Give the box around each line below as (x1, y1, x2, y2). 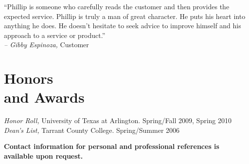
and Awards (4, 87, 85, 107)
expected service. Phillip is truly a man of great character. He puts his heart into (4, 11, 246, 21)
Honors (4, 68, 53, 88)
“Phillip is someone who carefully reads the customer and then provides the (4, 1, 230, 11)
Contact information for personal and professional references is (4, 141, 219, 151)
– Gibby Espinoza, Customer (4, 39, 89, 50)
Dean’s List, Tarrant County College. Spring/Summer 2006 (4, 125, 180, 135)
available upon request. (4, 151, 83, 161)
